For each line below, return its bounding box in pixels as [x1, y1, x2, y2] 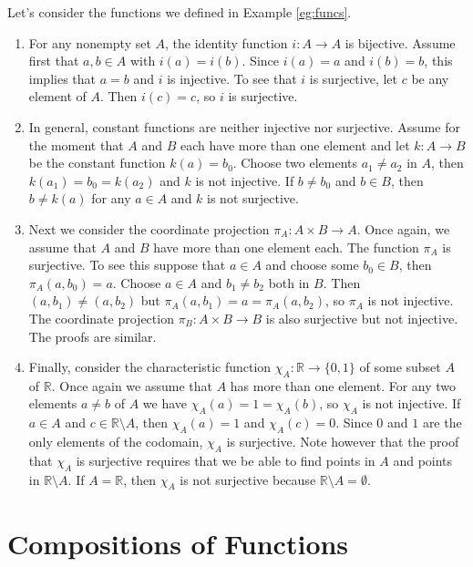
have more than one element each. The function [153, 237, 419, 256]
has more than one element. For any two [230, 376, 457, 395]
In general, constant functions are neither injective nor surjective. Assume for [28, 117, 460, 136]
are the [422, 413, 462, 432]
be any [411, 68, 449, 88]
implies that [28, 68, 96, 88]
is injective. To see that [167, 68, 297, 88]
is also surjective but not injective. [265, 308, 458, 327]
